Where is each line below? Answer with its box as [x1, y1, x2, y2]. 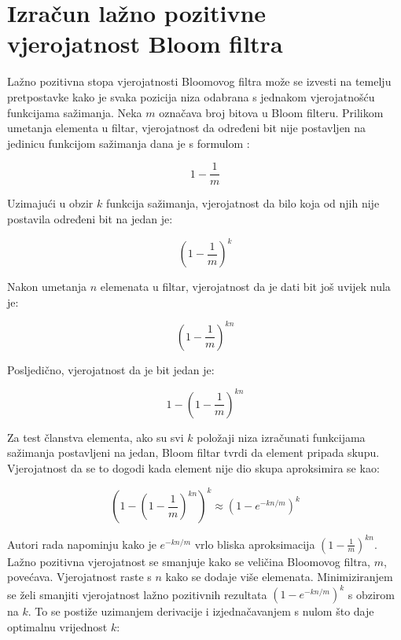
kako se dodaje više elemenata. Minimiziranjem [165, 568, 393, 585]
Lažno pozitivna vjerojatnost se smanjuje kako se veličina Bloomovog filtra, [7, 553, 370, 569]
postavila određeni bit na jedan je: [7, 210, 173, 226]
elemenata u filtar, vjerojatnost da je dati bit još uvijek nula [100, 278, 391, 295]
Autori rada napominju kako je [7, 535, 156, 552]
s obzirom [348, 586, 395, 602]
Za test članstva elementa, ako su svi [7, 429, 184, 445]
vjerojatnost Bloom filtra [7, 28, 283, 60]
